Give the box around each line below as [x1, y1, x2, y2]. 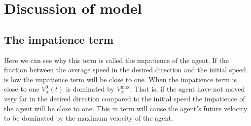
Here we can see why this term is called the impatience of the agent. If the [4, 55, 229, 65]
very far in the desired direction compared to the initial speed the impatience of [4, 93, 245, 103]
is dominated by [66, 84, 114, 94]
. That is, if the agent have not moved [130, 84, 245, 94]
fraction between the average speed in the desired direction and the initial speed [4, 64, 246, 75]
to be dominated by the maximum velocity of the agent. [4, 113, 173, 123]
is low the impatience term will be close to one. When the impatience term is [4, 74, 237, 84]
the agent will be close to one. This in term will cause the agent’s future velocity [4, 103, 248, 113]
